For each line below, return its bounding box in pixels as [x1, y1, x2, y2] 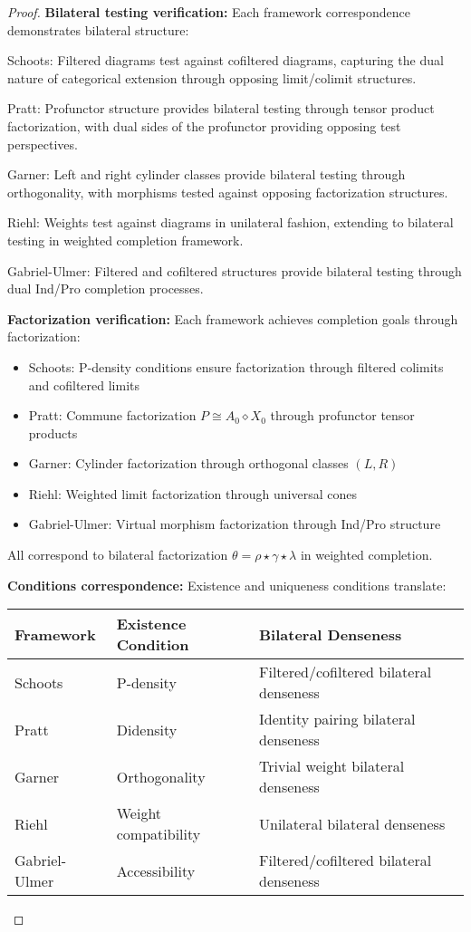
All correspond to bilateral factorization [7, 545, 228, 564]
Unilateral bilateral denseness [258, 812, 446, 834]
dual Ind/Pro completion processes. [7, 279, 204, 298]
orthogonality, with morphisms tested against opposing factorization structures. [7, 182, 448, 201]
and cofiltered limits [28, 375, 140, 394]
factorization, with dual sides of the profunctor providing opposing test [7, 116, 401, 135]
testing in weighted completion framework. [7, 230, 244, 249]
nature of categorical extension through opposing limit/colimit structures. [7, 68, 417, 87]
